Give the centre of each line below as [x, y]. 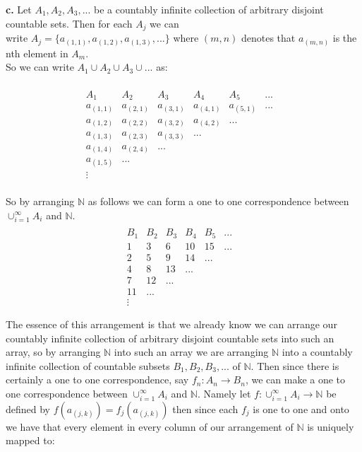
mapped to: [30, 440]
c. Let [19, 9]
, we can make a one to [295, 379]
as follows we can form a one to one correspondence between [218, 201]
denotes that [268, 38]
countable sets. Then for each [69, 23]
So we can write [40, 67]
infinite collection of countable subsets [88, 365]
